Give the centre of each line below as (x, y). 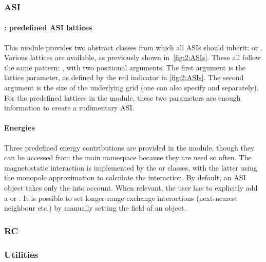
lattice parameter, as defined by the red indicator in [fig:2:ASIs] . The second (124, 77)
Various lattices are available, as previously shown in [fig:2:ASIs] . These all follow (132, 57)
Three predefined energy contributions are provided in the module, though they (129, 147)
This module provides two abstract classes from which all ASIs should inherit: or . (133, 47)
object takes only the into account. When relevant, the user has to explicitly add (131, 187)
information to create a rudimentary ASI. (69, 108)
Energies (20, 128)
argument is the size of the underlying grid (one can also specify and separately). (131, 88)
